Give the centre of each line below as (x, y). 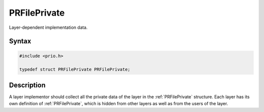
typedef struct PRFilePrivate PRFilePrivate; (75, 69)
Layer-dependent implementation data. (48, 27)
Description (27, 85)
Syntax (20, 41)
